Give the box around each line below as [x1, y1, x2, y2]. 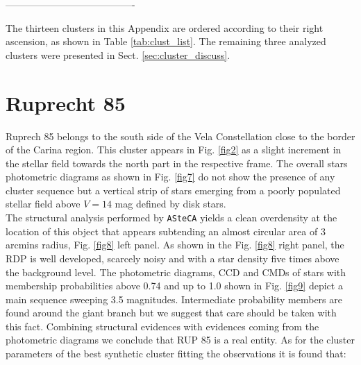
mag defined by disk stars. [115, 196, 226, 211]
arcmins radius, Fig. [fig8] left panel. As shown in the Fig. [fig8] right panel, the [6, 237, 344, 252]
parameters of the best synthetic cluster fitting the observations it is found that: [6, 346, 346, 361]
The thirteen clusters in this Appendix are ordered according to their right [6, 20, 324, 35]
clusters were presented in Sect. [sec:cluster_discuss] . [6, 47, 230, 62]
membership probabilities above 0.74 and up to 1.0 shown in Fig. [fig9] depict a [6, 278, 343, 293]
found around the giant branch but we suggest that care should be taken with [6, 305, 337, 320]
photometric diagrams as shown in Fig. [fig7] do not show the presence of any [6, 169, 335, 184]
